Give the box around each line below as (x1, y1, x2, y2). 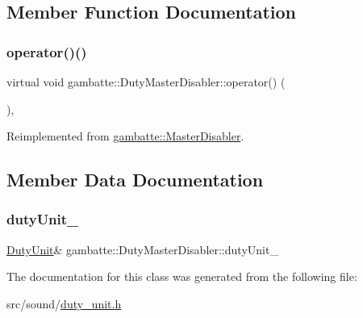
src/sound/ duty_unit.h (6, 295, 122, 312)
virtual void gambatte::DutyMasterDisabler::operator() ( (6, 73, 286, 90)
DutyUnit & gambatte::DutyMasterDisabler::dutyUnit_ (6, 241, 278, 257)
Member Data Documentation (6, 167, 264, 192)
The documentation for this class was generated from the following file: (6, 268, 357, 285)
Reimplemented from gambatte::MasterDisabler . (6, 128, 244, 144)
